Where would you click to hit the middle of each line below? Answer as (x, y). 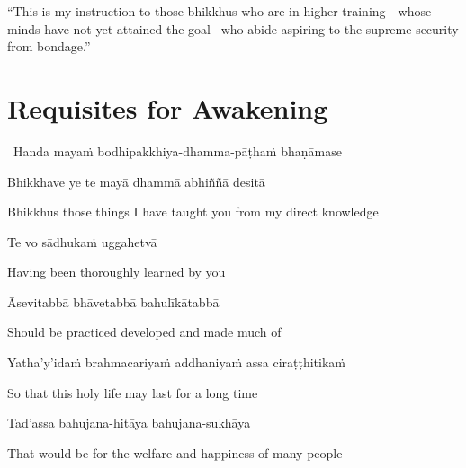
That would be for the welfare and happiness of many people (175, 452)
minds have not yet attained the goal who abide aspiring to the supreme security (233, 28)
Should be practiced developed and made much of (144, 332)
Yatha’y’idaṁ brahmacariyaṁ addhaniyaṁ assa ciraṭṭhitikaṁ (176, 362)
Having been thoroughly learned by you (116, 272)
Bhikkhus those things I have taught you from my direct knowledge (193, 212)
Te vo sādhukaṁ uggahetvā (82, 241)
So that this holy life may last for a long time (133, 392)
